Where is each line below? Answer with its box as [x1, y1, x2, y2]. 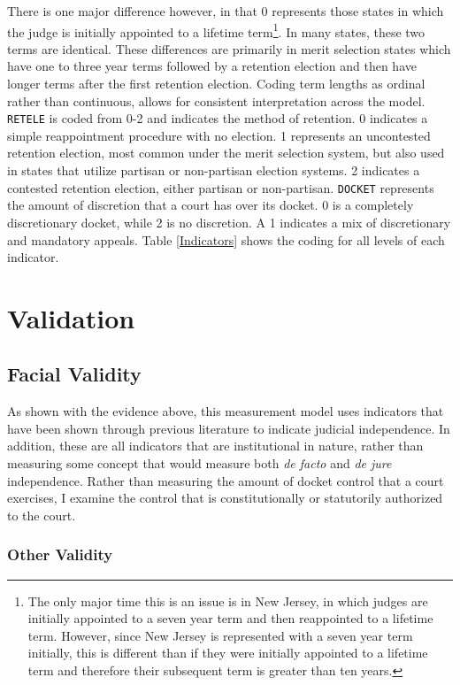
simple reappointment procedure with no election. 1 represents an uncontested [7, 126, 431, 144]
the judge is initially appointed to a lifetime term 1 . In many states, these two [7, 19, 425, 41]
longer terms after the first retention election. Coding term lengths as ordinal [7, 74, 425, 93]
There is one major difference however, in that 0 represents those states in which [7, 2, 444, 19]
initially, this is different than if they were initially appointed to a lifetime [27, 643, 428, 662]
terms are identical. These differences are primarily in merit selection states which [7, 39, 451, 58]
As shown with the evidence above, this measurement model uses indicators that [7, 402, 444, 420]
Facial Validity [7, 360, 142, 388]
